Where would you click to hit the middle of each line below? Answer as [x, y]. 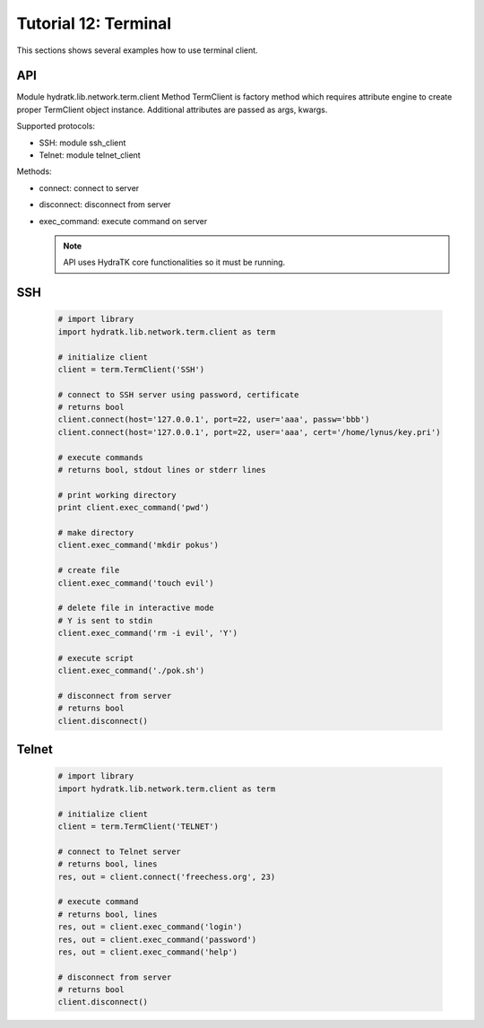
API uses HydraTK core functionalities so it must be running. [174, 262]
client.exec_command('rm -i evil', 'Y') [147, 633]
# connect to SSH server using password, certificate [178, 394]
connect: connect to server [89, 187]
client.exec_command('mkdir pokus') [138, 545]
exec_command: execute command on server [123, 221]
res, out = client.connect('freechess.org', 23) [167, 876]
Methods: [35, 171]
